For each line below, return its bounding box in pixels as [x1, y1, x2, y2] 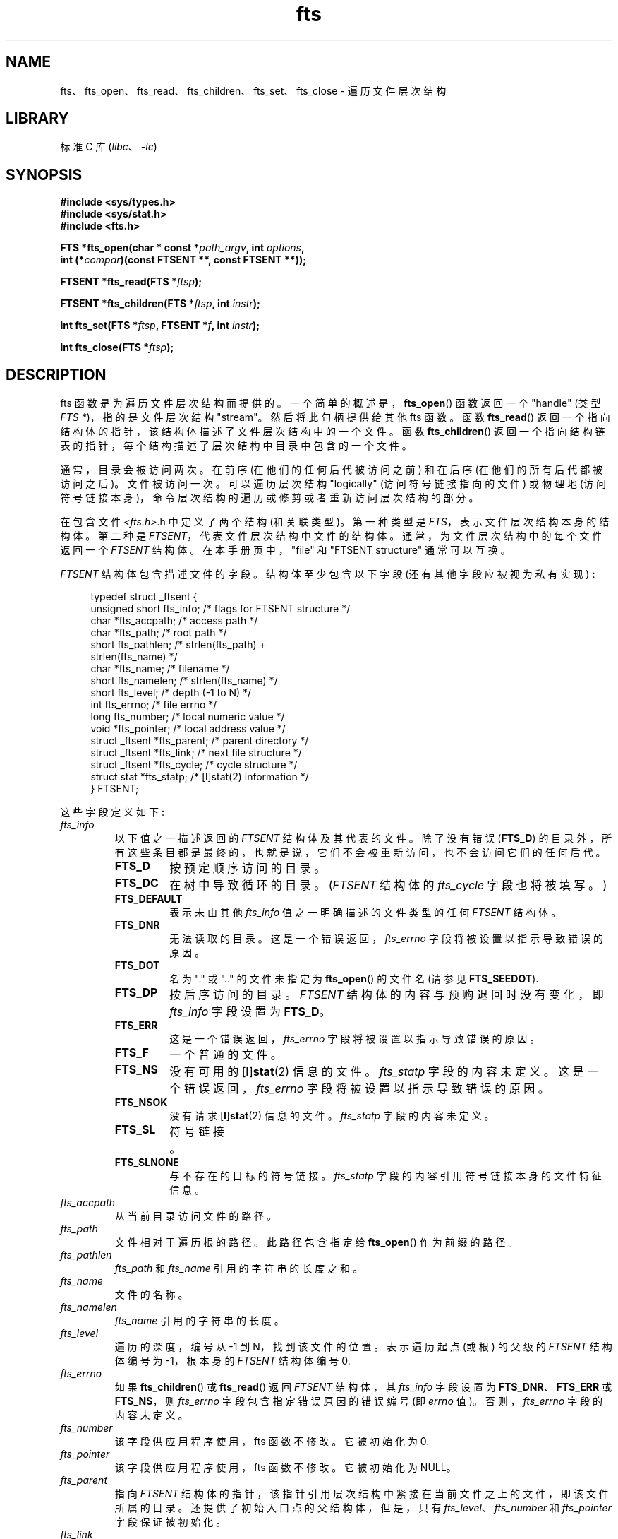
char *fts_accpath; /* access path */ [90, 614, 258, 627]
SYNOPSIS [6, 165, 83, 184]
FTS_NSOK [114, 1096, 168, 1109]
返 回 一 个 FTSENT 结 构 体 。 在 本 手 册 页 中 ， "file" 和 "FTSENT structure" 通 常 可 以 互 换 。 [60, 544, 511, 557]
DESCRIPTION [6, 365, 107, 384]
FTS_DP [114, 985, 158, 1000]
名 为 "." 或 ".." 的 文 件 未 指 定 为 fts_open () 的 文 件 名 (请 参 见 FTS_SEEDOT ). [169, 973, 539, 985]
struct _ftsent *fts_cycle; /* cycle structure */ [90, 759, 298, 771]
